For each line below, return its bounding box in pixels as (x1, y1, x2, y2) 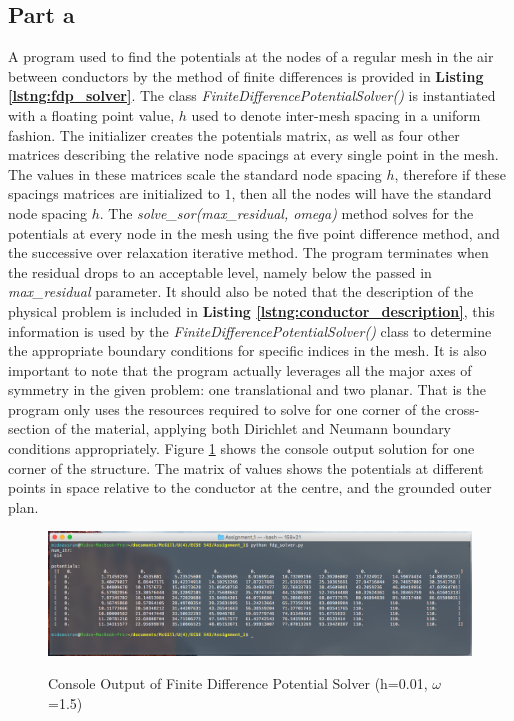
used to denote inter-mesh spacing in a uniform (191, 104, 481, 125)
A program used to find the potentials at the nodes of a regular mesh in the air (8, 46, 494, 67)
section (8, 418, 51, 439)
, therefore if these (394, 163, 506, 184)
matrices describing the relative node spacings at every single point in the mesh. (8, 144, 499, 165)
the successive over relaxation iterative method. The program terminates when (8, 242, 489, 263)
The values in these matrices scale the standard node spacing (8, 163, 382, 184)
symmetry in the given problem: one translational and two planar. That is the (8, 379, 486, 400)
